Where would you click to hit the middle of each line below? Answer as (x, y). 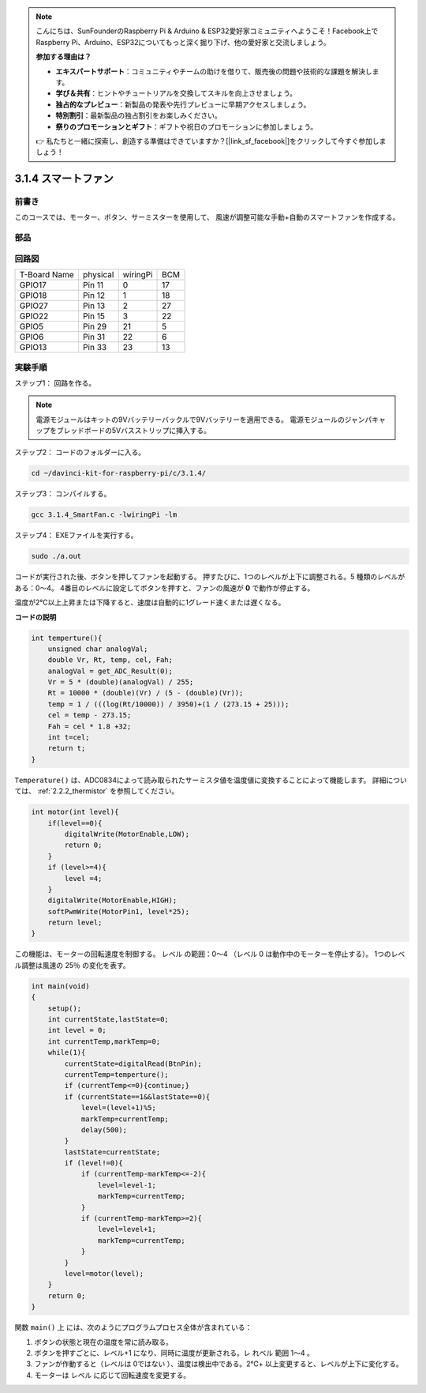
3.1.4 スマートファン (64, 179)
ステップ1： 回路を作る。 (55, 382)
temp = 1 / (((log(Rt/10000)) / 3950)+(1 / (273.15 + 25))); (168, 704)
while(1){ (67, 1052)
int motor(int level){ (75, 812)
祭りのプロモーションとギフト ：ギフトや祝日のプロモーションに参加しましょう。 (187, 126)
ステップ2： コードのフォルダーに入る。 (80, 452)
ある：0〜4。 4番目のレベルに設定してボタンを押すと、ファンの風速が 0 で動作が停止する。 (164, 588)
